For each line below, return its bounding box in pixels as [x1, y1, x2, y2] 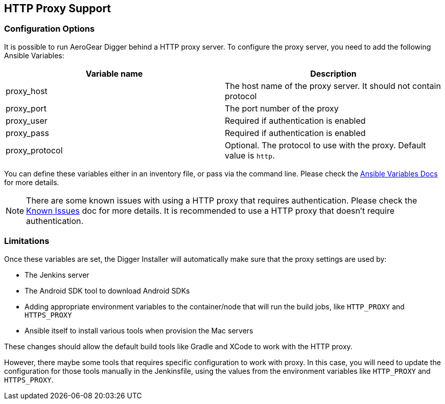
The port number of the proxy [225, 103, 339, 114]
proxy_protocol [6, 145, 63, 155]
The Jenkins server [25, 270, 89, 279]
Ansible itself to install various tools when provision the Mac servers [25, 326, 253, 335]
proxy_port [6, 103, 46, 114]
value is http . [225, 150, 275, 161]
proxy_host [6, 85, 48, 96]
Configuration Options [4, 24, 95, 34]
